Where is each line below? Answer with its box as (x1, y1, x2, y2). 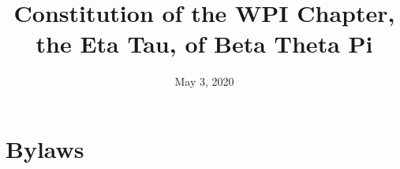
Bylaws (6, 132, 84, 164)
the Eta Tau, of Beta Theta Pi (36, 28, 373, 60)
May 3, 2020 (174, 73, 234, 90)
